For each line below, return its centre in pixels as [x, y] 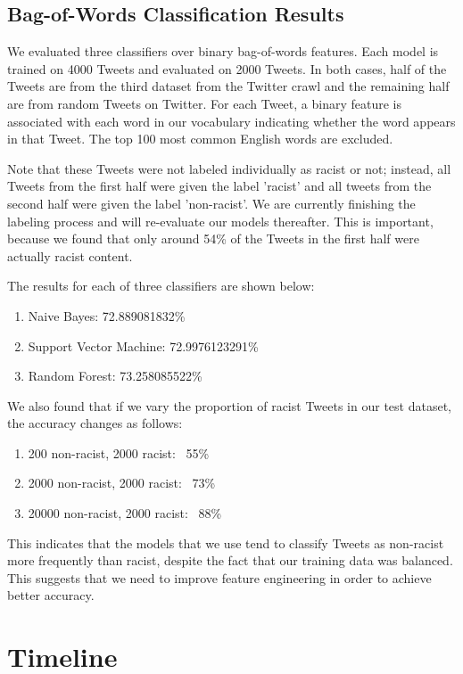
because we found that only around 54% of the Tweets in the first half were [213, 238]
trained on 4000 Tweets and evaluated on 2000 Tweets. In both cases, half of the [227, 68]
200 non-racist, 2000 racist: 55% [119, 452]
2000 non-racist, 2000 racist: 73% [122, 483]
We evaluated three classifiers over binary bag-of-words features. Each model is [223, 51]
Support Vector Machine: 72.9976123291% [143, 345]
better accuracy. [51, 595]
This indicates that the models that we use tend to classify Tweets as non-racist [226, 542]
